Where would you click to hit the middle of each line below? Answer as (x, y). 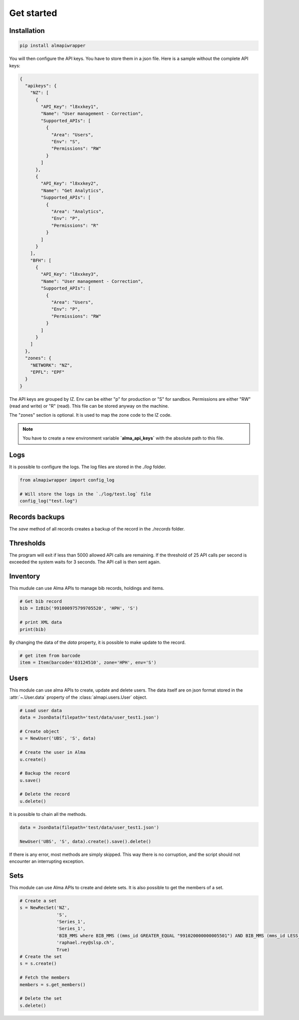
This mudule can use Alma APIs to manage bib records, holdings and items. (87, 588)
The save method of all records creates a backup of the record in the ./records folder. (97, 528)
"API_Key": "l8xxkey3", (70, 274)
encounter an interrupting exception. (47, 861)
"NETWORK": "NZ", (51, 365)
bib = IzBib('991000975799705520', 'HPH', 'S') (79, 608)
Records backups (37, 517)
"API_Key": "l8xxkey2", (70, 184)
